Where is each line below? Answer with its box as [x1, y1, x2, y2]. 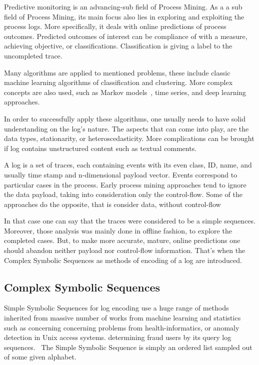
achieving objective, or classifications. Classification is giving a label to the [4, 40, 232, 51]
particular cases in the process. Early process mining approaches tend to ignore [4, 179, 246, 189]
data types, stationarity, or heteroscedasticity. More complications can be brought [4, 133, 254, 143]
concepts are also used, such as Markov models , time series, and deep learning [4, 86, 246, 97]
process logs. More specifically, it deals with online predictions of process [4, 21, 226, 31]
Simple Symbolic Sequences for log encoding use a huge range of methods [4, 302, 229, 313]
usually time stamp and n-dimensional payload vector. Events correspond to [4, 169, 237, 179]
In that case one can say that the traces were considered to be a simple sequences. [4, 215, 255, 226]
